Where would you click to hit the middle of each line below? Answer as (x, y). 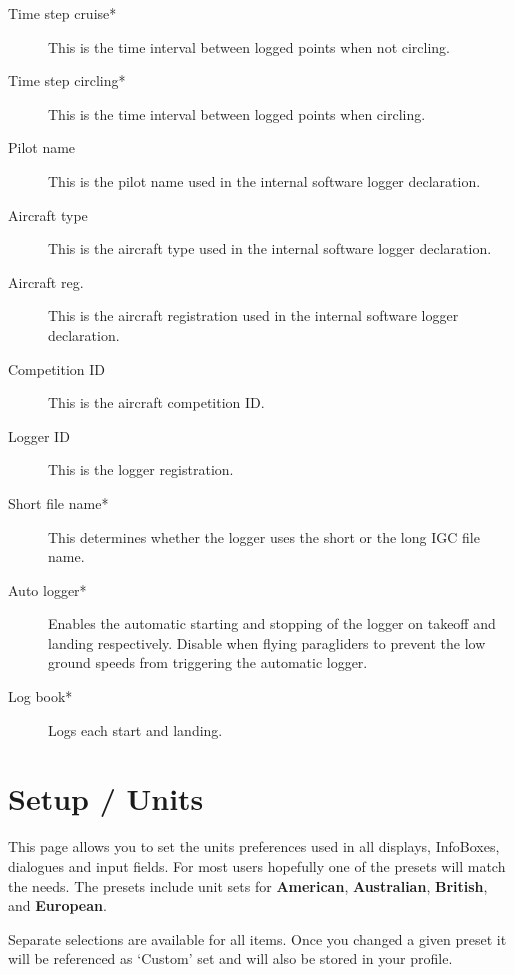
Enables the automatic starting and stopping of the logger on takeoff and (272, 623)
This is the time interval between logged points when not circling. (249, 46)
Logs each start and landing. (135, 729)
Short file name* (58, 502)
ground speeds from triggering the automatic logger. (208, 662)
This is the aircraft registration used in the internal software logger (253, 315)
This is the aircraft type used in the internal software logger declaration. (270, 248)
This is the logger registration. (141, 469)
